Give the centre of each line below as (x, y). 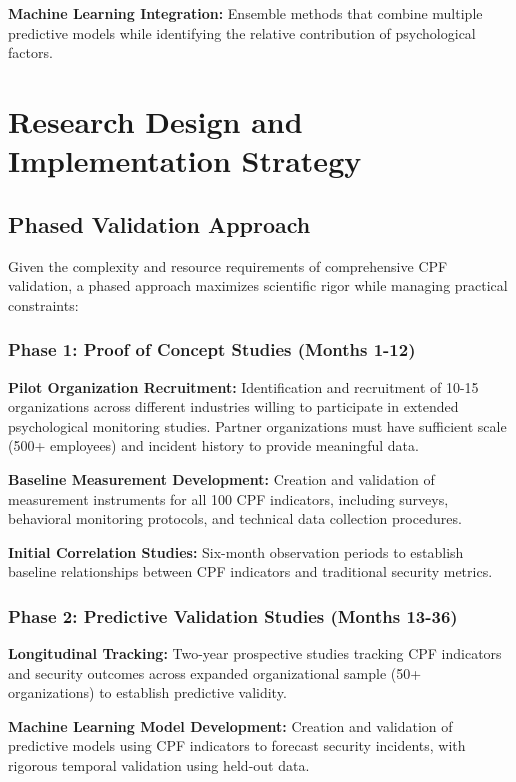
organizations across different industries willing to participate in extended (233, 406)
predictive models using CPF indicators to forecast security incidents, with (237, 745)
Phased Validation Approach (159, 223)
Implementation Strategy (185, 160)
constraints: (43, 304)
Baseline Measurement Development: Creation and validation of (221, 478)
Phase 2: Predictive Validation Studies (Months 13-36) (233, 615)
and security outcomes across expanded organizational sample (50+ (215, 672)
